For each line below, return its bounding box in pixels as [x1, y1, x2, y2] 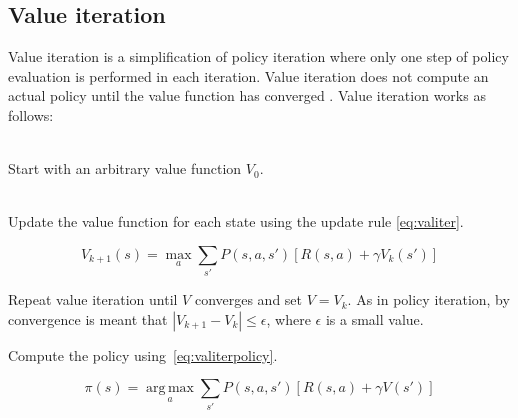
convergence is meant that [8, 308, 168, 329]
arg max [146, 381, 194, 396]
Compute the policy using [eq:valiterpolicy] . [8, 344, 278, 365]
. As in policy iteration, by [347, 289, 510, 310]
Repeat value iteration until [8, 289, 178, 310]
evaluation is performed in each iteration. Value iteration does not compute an [8, 65, 489, 86]
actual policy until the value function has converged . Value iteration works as [8, 85, 486, 106]
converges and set [194, 289, 303, 310]
